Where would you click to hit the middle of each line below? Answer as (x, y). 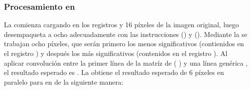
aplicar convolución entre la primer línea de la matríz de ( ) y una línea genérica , (126, 63)
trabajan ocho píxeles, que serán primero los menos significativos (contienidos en (124, 44)
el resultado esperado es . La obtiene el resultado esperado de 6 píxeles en (114, 72)
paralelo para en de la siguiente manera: (64, 81)
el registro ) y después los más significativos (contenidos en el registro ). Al (116, 53)
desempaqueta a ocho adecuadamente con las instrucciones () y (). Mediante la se (126, 34)
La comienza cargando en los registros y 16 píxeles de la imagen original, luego (122, 25)
